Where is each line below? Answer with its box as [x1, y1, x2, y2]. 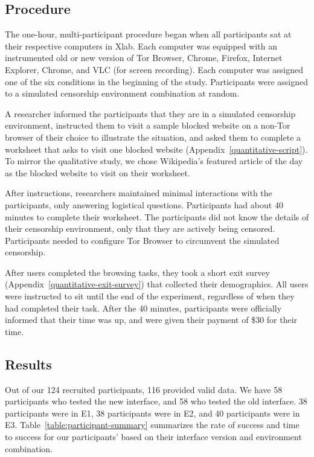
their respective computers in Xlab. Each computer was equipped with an [5, 39, 277, 52]
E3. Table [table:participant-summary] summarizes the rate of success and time [5, 418, 300, 431]
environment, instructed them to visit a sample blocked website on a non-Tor [5, 119, 290, 132]
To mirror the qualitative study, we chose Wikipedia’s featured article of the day [5, 155, 303, 167]
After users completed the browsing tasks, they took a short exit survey [5, 266, 270, 278]
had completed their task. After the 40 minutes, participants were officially [5, 301, 282, 314]
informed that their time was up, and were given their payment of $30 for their [5, 313, 298, 326]
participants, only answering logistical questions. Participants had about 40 [5, 198, 283, 211]
